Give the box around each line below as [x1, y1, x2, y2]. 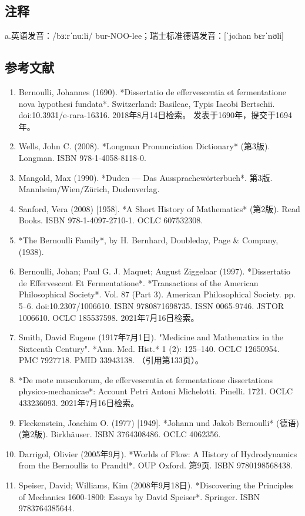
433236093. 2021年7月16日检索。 [18, 397, 139, 409]
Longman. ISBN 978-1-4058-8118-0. [18, 151, 146, 163]
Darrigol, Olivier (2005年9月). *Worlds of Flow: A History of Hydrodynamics [18, 447, 297, 460]
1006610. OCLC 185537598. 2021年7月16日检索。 [18, 311, 199, 323]
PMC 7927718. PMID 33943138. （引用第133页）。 [18, 354, 203, 366]
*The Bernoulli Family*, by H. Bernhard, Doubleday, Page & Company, [18, 233, 279, 246]
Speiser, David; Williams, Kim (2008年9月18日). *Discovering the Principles [18, 479, 294, 491]
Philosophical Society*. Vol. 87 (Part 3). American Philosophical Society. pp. [18, 288, 296, 300]
